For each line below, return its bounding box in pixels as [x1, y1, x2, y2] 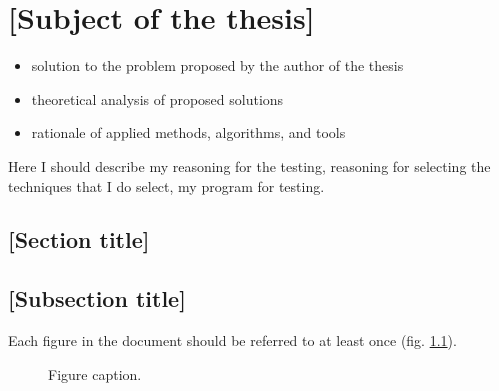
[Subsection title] [8, 283, 186, 314]
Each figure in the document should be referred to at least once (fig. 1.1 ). [8, 330, 457, 351]
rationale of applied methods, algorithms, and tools [31, 122, 346, 143]
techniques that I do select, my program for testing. [8, 175, 325, 196]
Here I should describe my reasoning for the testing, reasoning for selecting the [8, 155, 491, 176]
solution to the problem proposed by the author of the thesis [31, 55, 404, 76]
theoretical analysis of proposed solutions [31, 88, 284, 109]
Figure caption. [48, 363, 142, 384]
